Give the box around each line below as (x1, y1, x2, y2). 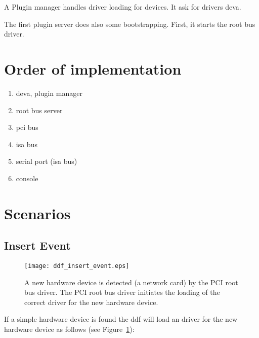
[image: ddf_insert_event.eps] (24, 262, 129, 270)
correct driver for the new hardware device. (24, 296, 158, 307)
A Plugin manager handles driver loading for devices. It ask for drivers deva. (4, 2, 241, 12)
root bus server (16, 105, 63, 115)
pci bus (16, 122, 38, 132)
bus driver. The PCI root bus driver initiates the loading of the (24, 287, 220, 297)
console (16, 173, 38, 183)
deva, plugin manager (16, 87, 82, 98)
